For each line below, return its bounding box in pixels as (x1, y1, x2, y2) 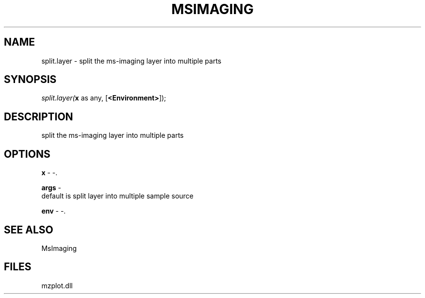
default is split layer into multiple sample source (41, 192, 194, 200)
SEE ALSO (4, 223, 53, 236)
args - (41, 183, 61, 192)
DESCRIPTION (4, 110, 73, 123)
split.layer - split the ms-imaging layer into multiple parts (41, 56, 222, 65)
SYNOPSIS (4, 73, 57, 86)
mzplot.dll (41, 281, 73, 290)
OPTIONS (4, 148, 50, 160)
